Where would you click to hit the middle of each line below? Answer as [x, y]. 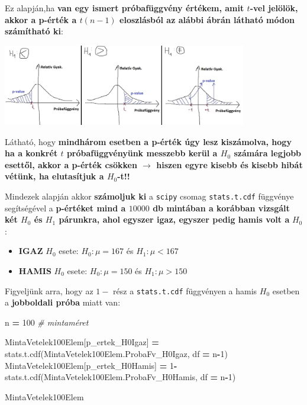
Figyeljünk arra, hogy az [49, 290]
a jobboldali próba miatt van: [63, 302]
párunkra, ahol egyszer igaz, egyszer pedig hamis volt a [174, 219]
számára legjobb [268, 153]
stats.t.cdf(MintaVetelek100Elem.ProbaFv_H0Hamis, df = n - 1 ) [120, 377]
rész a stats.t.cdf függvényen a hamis [185, 290]
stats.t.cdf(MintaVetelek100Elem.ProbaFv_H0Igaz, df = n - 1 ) [116, 354]
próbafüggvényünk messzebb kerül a [142, 153]
